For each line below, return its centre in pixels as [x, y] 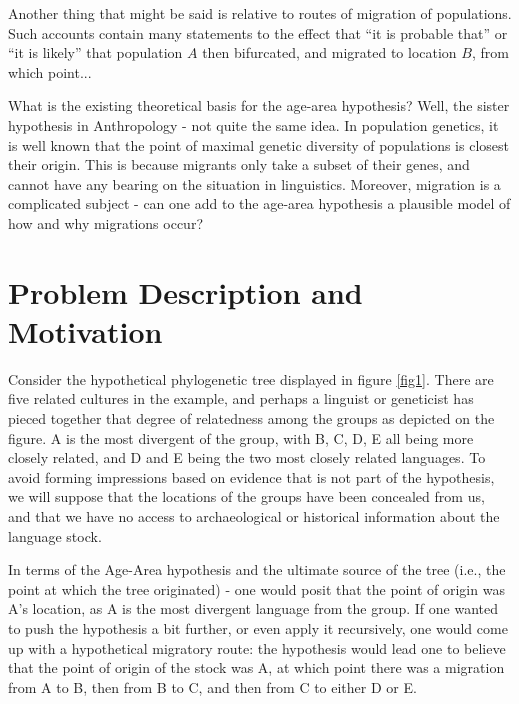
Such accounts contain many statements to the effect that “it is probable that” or [258, 32]
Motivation [85, 330]
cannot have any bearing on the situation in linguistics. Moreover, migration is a [254, 183]
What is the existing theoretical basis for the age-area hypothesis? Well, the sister [259, 105]
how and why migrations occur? [105, 222]
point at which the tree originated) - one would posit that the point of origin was [256, 588]
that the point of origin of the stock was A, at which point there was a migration [256, 667]
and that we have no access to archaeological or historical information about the [254, 516]
